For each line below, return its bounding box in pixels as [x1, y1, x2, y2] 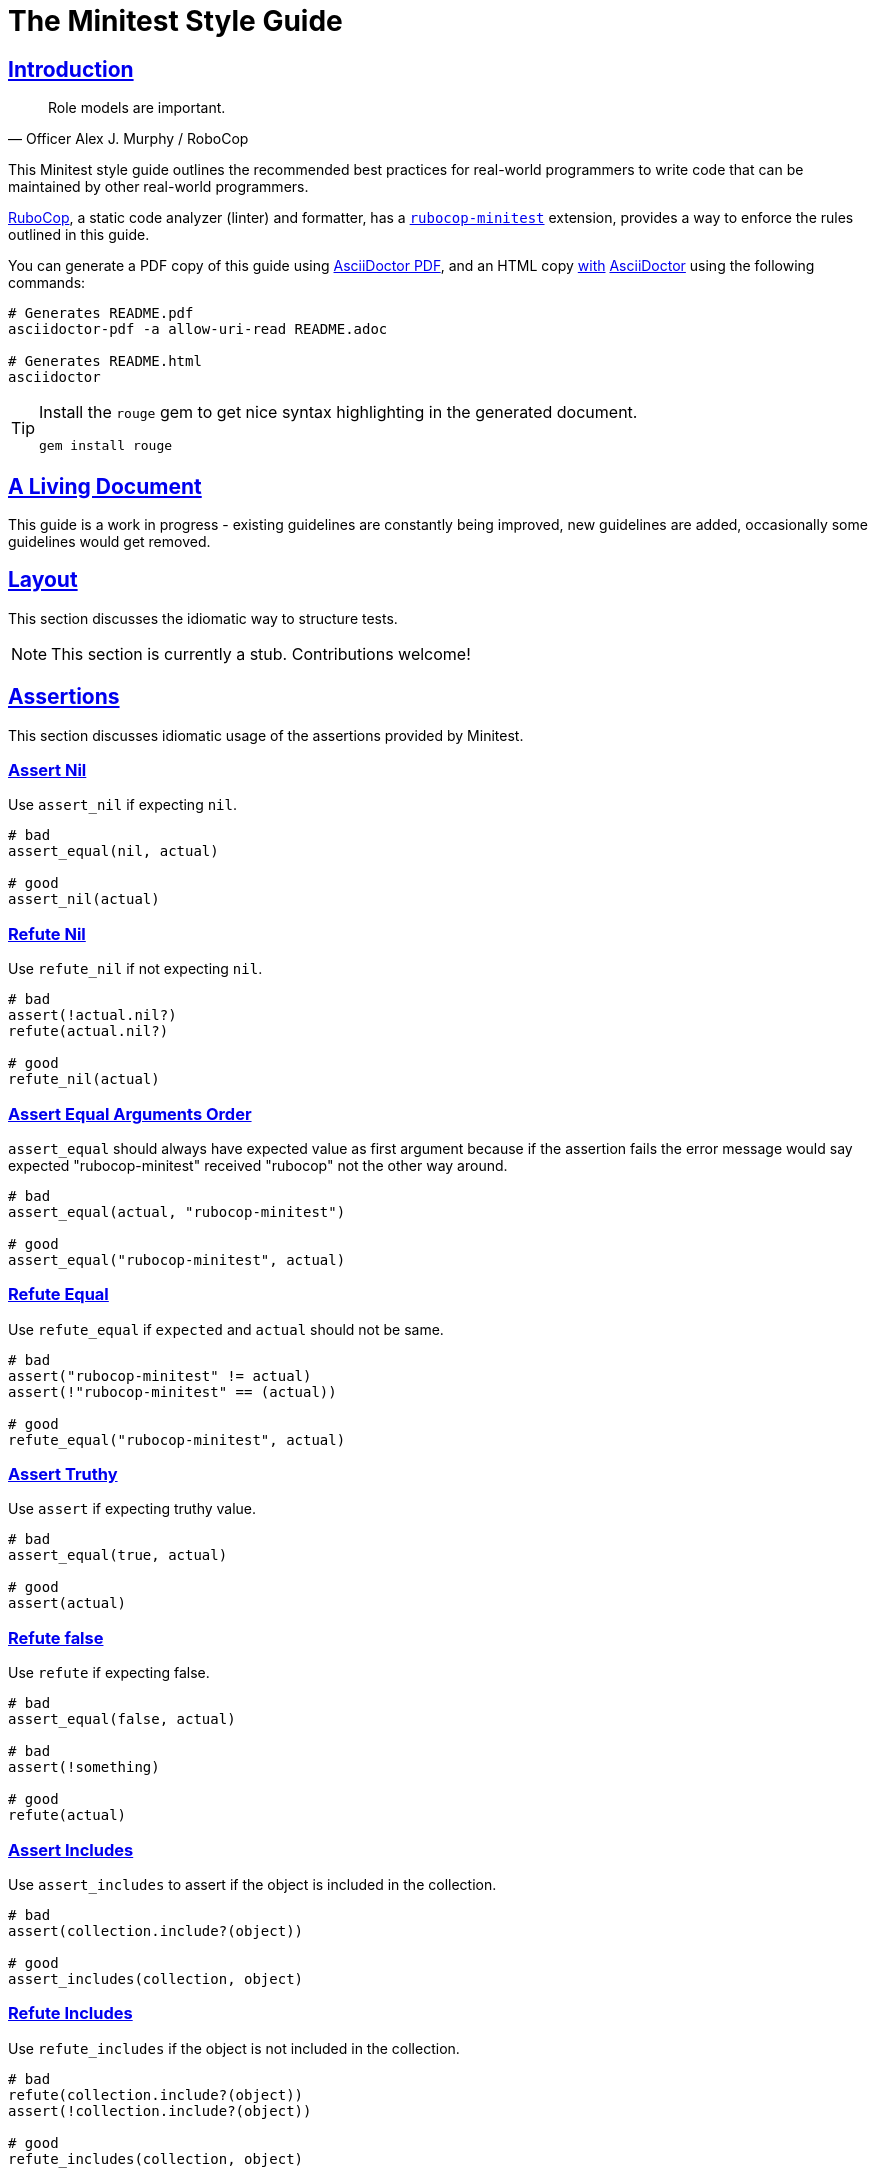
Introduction [8, 56, 134, 82]
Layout [8, 567, 78, 593]
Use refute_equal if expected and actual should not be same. [8, 1320, 444, 1338]
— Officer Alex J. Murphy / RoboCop [8, 130, 249, 148]
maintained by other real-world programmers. [8, 178, 309, 196]
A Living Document [8, 473, 202, 499]
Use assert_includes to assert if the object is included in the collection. [8, 1875, 497, 1893]
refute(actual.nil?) [8, 1023, 169, 1040]
